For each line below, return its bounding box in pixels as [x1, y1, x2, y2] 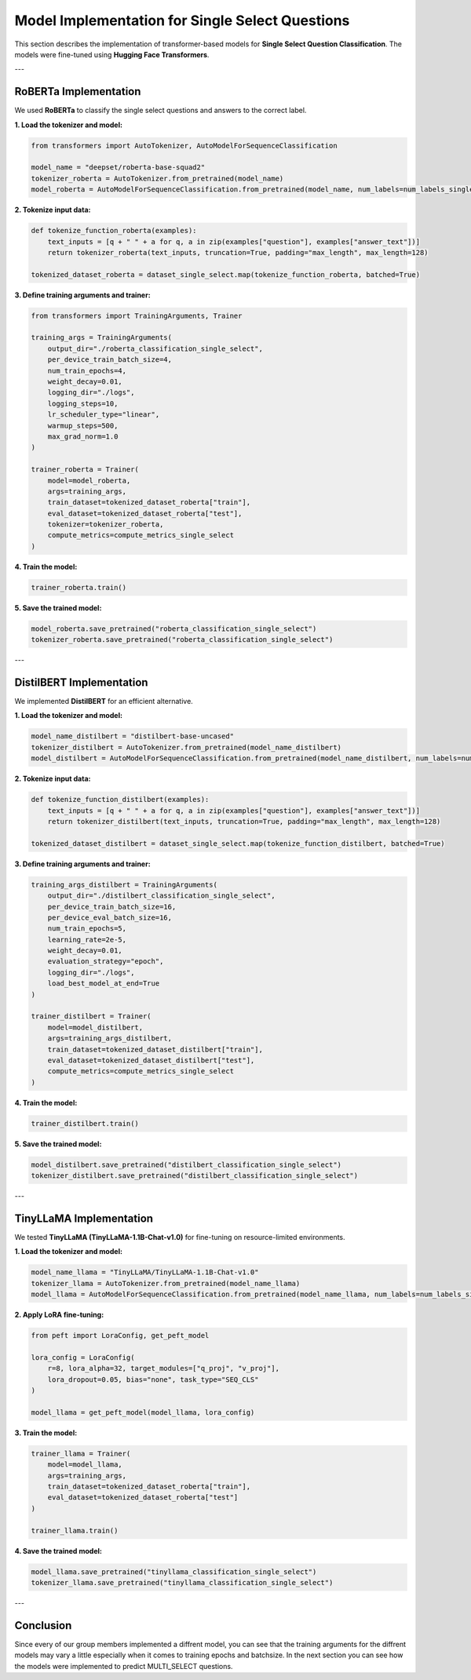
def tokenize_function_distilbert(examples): [31, 795, 210, 804]
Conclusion [14, 1619, 72, 1632]
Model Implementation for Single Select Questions [14, 12, 350, 29]
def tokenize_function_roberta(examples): [31, 226, 197, 235]
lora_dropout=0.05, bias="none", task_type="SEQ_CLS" [47, 1375, 259, 1384]
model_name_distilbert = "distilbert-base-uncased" [31, 732, 235, 741]
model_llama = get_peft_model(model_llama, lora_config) [31, 1408, 255, 1416]
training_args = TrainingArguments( [31, 333, 173, 342]
